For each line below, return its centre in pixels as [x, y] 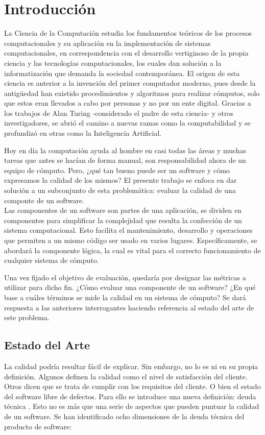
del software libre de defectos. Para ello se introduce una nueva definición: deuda [130, 396]
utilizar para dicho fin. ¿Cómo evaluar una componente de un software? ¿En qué [130, 287]
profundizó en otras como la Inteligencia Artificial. [83, 133]
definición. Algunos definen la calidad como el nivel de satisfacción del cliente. [126, 376]
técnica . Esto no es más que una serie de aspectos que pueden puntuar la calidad [132, 406]
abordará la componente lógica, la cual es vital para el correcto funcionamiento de [132, 250]
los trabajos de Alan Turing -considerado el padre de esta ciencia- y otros [119, 113]
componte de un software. [44, 200]
